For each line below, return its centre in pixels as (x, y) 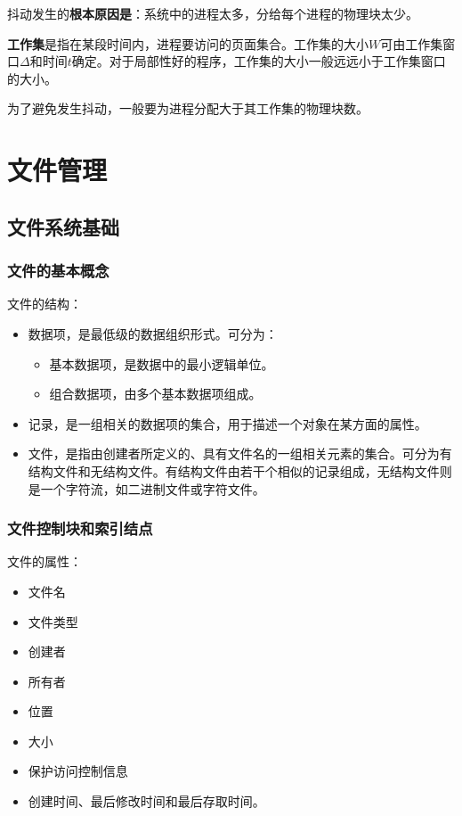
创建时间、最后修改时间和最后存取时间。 (146, 801)
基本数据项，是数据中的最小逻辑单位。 (162, 363)
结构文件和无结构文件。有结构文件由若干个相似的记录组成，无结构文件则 (240, 470)
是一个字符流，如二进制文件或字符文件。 (146, 488)
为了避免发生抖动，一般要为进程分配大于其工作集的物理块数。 (188, 108)
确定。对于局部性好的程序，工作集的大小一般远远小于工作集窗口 (259, 61)
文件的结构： (45, 304)
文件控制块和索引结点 (80, 528)
